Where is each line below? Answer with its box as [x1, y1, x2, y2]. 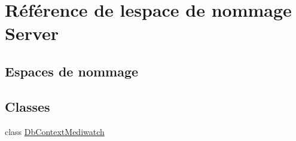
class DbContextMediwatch [5, 125, 105, 137]
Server [5, 21, 59, 45]
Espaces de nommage [5, 62, 139, 80]
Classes [5, 97, 50, 115]
